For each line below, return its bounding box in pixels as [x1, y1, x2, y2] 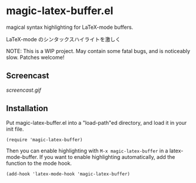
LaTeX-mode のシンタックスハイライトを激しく [6, 35, 121, 42]
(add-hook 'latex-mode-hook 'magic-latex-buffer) [6, 171, 131, 177]
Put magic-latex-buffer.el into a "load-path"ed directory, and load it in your [6, 119, 187, 126]
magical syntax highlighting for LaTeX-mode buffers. [6, 24, 134, 31]
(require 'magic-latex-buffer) [6, 137, 83, 142]
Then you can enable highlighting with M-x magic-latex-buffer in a [6, 147, 168, 154]
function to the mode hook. [6, 159, 72, 167]
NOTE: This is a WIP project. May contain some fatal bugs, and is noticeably [6, 47, 190, 54]
